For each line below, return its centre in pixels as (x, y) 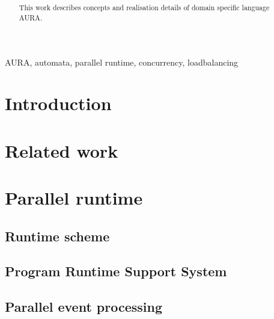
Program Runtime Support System (116, 271)
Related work (62, 150)
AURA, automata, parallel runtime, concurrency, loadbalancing (122, 62)
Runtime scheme (57, 236)
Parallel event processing (84, 307)
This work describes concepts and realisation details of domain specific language (144, 8)
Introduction (58, 103)
